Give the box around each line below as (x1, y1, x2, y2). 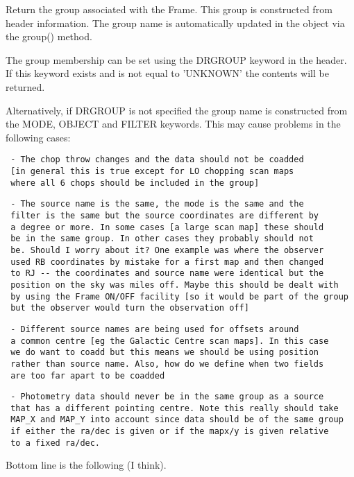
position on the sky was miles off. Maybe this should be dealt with (10, 279, 339, 290)
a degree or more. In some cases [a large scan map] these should (10, 222, 324, 232)
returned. (6, 79, 45, 94)
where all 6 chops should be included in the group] (10, 177, 260, 188)
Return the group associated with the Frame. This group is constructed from (6, 2, 332, 16)
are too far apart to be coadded (10, 370, 165, 381)
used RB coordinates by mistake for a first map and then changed (10, 257, 324, 267)
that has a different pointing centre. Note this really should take (10, 403, 339, 413)
